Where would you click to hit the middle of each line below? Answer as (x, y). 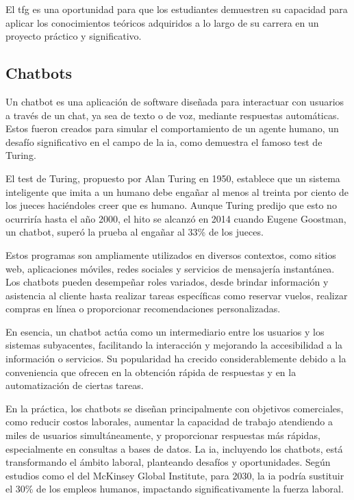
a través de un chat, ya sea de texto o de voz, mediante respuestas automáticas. (173, 115)
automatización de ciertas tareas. (75, 385)
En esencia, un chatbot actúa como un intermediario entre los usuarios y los (165, 331)
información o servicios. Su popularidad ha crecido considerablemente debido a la (176, 359)
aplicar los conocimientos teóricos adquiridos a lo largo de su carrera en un (162, 22)
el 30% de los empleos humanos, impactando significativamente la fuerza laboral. (175, 489)
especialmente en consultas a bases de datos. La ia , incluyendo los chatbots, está (174, 448)
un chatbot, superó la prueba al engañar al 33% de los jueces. (135, 232)
